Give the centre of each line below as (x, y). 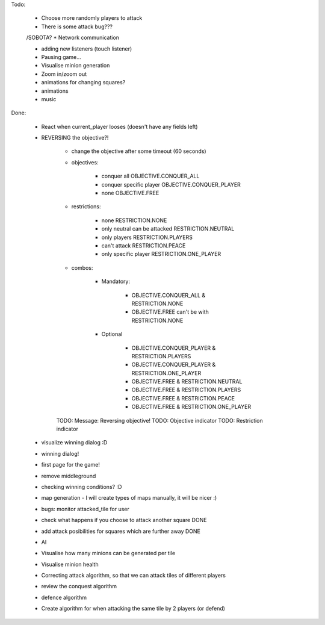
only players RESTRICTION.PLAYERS (147, 237)
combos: (82, 267)
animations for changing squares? (83, 82)
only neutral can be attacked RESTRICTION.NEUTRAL (168, 229)
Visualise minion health (70, 564)
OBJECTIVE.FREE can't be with (170, 312)
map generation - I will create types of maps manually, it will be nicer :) (129, 498)
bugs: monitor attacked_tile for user (85, 509)
